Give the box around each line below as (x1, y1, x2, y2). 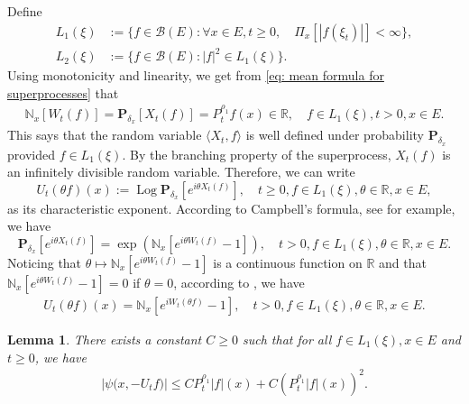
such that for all (242, 329, 332, 348)
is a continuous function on (213, 252, 363, 271)
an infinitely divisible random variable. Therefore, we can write (7, 162, 355, 181)
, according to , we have (173, 272, 305, 291)
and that (378, 252, 427, 271)
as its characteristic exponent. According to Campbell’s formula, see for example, (7, 198, 455, 217)
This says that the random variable (7, 125, 202, 144)
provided (7, 144, 55, 163)
